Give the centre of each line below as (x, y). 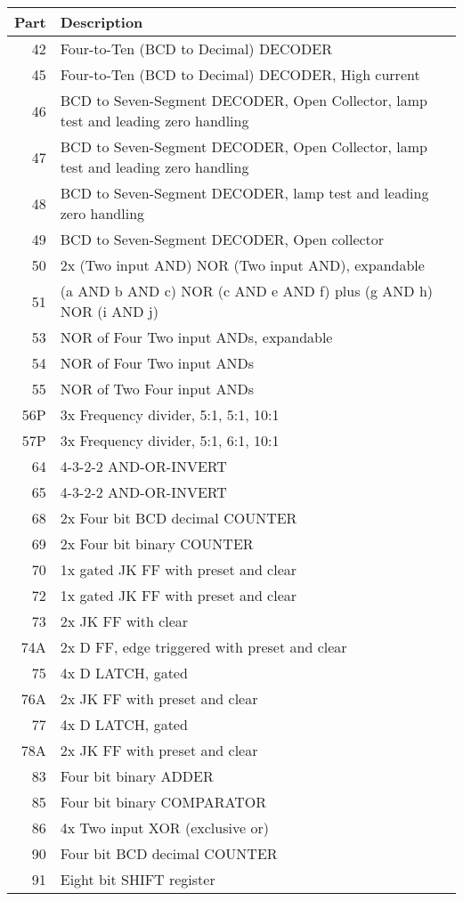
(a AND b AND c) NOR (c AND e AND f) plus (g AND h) (247, 291)
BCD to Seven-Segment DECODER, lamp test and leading (244, 193)
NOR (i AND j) (109, 311)
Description (102, 22)
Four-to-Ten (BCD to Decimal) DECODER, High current (240, 74)
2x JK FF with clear (124, 621)
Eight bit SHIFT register (138, 879)
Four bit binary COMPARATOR (163, 802)
